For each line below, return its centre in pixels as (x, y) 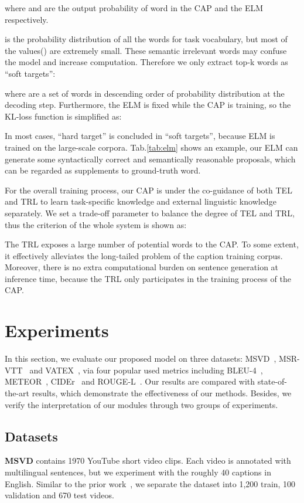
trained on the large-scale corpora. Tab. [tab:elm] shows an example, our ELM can (151, 147)
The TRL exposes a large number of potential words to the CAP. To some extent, (152, 244)
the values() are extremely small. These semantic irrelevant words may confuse (146, 50)
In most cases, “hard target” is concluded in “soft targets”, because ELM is (140, 136)
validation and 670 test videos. (59, 495)
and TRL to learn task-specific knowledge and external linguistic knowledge (141, 201)
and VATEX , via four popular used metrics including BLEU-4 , (146, 370)
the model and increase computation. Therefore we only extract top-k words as (146, 62)
